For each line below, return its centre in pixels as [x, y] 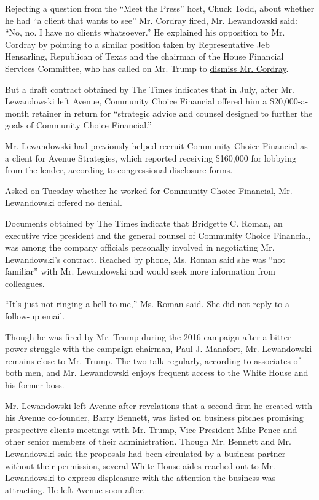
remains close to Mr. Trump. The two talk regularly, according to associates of [153, 360]
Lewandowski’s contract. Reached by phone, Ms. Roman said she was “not [145, 259]
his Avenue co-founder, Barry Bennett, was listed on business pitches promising [154, 417]
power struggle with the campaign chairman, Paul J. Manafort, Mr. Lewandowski [159, 349]
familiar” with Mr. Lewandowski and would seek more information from [140, 271]
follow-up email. [35, 316]
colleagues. [25, 283]
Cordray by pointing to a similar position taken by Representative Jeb [137, 44]
